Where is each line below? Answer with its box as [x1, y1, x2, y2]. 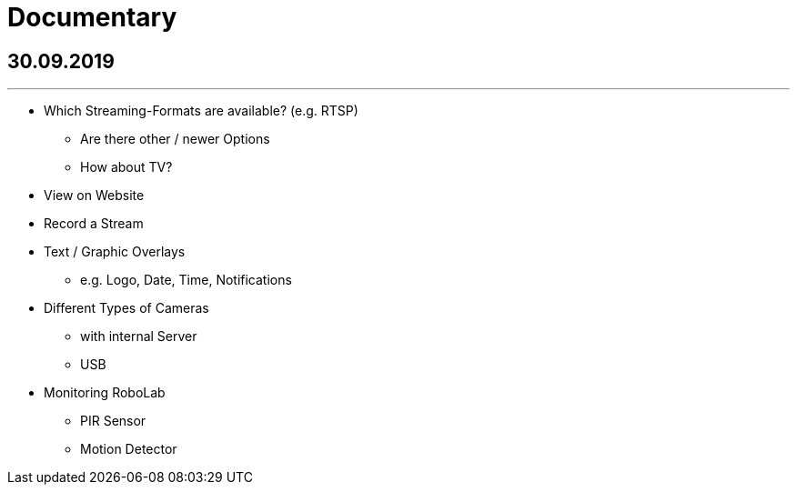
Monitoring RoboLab [44, 385, 166, 401]
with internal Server [80, 328, 197, 345]
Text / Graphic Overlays [44, 244, 186, 260]
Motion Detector [80, 441, 177, 457]
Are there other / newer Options [80, 131, 270, 147]
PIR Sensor [80, 413, 146, 429]
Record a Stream [44, 216, 144, 232]
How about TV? [80, 159, 173, 176]
